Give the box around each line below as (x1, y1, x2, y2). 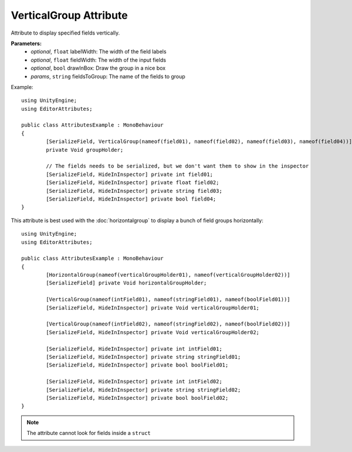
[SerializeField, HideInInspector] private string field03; (46, 188, 222, 194)
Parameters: (11, 40, 42, 47)
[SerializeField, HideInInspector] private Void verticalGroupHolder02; (46, 329, 260, 335)
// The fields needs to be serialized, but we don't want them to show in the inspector (46, 163, 309, 169)
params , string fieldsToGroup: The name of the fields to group (31, 73, 186, 80)
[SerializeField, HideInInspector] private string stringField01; (46, 354, 241, 360)
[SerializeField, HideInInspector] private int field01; (46, 171, 214, 178)
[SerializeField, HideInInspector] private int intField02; (46, 378, 222, 385)
